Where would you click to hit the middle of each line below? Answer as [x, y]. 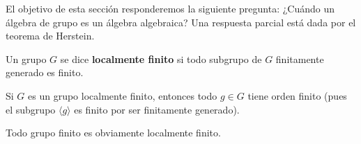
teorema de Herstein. [50, 36]
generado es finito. [45, 72]
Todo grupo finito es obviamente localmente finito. [113, 133]
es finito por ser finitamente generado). [157, 109]
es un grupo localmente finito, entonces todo [123, 95]
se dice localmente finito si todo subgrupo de [161, 58]
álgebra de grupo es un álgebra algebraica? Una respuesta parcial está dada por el [181, 22]
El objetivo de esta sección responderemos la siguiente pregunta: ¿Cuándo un [170, 8]
